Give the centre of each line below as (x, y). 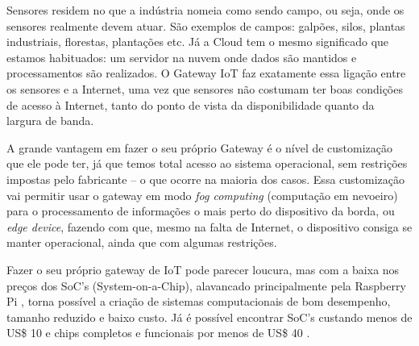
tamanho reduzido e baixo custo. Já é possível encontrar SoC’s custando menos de (209, 317)
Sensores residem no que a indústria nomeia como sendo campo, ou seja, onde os (205, 10)
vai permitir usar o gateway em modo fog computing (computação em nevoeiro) (202, 195)
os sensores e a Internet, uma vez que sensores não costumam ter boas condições (205, 88)
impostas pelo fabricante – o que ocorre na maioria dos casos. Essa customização (206, 179)
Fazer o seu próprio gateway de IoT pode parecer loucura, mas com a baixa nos (203, 269)
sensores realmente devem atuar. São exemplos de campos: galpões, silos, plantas (206, 25)
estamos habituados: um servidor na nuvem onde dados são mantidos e (182, 57)
